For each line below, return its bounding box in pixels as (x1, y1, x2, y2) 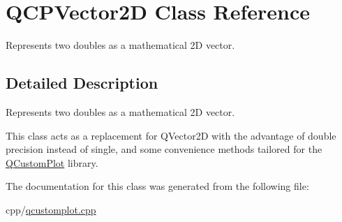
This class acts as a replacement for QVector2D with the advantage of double (6, 128, 336, 142)
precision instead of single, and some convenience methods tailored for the (6, 142, 322, 156)
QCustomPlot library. (6, 155, 98, 170)
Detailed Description (6, 72, 158, 94)
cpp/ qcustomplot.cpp (6, 202, 96, 216)
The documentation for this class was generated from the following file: (6, 179, 309, 193)
